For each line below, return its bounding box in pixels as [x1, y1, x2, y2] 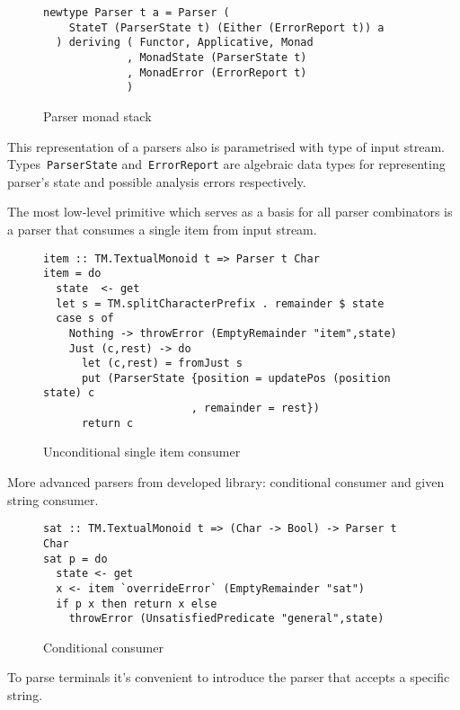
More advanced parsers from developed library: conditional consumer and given [7, 473, 445, 492]
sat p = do [43, 552, 108, 565]
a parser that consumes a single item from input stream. [7, 219, 317, 238]
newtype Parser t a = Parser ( [43, 6, 230, 19]
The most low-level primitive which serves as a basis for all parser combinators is [7, 202, 453, 221]
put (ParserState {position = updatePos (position [81, 371, 391, 385]
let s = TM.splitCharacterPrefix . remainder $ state [56, 297, 385, 310]
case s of [56, 312, 114, 325]
